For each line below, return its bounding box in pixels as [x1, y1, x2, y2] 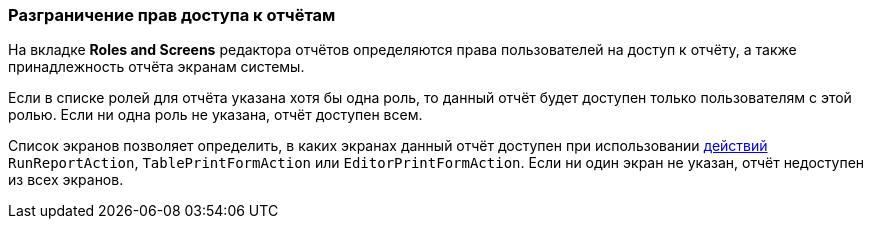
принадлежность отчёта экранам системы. [8, 58, 305, 76]
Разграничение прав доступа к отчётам [8, 5, 336, 25]
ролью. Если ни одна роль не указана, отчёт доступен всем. [8, 106, 423, 124]
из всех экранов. [8, 171, 124, 189]
